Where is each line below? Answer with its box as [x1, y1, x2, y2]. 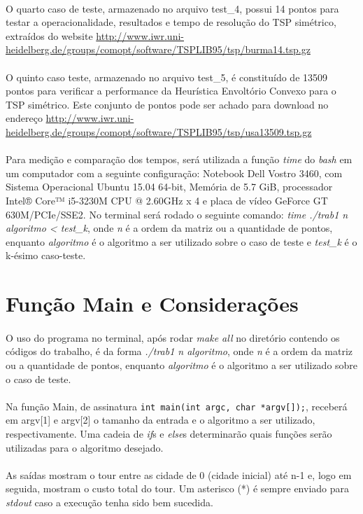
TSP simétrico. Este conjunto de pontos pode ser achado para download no [6, 97, 329, 111]
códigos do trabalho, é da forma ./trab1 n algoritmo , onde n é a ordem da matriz [6, 344, 353, 359]
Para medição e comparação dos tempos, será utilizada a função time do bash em [6, 152, 353, 167]
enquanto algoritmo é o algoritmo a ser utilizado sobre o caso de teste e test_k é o [6, 234, 357, 249]
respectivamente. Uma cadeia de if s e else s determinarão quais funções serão [6, 426, 332, 441]
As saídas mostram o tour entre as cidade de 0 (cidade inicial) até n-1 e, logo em [6, 467, 352, 482]
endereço [6, 111, 43, 125]
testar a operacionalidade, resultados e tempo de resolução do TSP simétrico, [6, 15, 336, 29]
